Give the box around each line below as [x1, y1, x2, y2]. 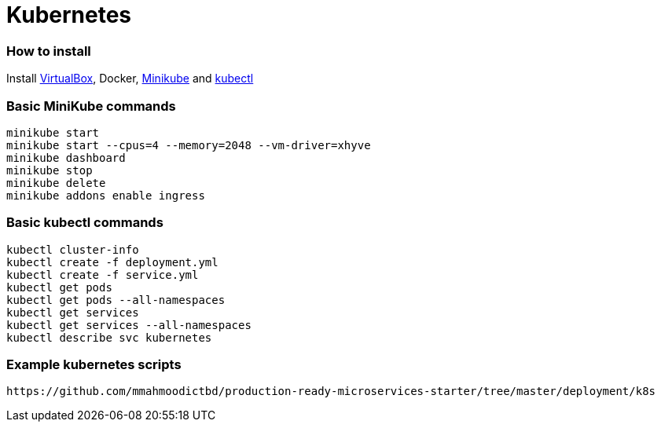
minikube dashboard [6, 151, 126, 164]
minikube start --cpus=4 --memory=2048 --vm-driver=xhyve [6, 138, 371, 152]
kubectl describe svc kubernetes [6, 331, 212, 344]
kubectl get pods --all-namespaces [6, 293, 226, 306]
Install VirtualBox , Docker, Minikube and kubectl [6, 71, 254, 86]
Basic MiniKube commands [6, 97, 176, 114]
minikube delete [6, 176, 106, 189]
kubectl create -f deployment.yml [6, 255, 218, 269]
